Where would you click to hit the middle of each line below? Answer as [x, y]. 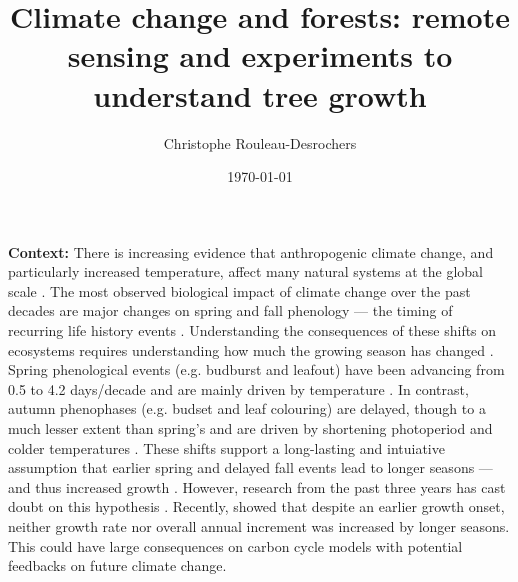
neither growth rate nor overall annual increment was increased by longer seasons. [259, 526]
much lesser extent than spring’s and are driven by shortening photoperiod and [250, 428]
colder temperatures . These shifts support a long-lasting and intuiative [226, 447]
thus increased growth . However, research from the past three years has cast [270, 486]
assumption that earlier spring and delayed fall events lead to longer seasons [241, 467]
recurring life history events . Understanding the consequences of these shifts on [252, 330]
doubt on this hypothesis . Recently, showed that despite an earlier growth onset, [256, 506]
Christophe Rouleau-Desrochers [260, 142]
